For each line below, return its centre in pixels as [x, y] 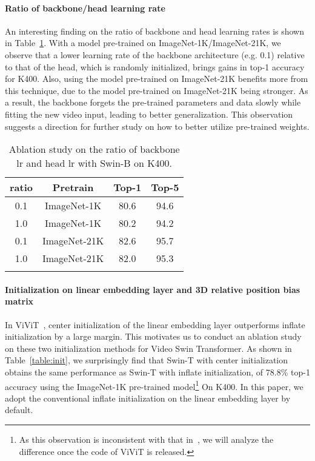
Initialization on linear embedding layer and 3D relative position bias [153, 289]
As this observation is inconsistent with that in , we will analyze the [146, 439]
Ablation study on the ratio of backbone [94, 149]
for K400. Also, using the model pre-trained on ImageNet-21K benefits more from [157, 79]
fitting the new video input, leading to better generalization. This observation [149, 114]
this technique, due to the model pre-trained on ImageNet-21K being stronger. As [157, 90]
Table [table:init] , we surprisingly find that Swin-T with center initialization [147, 360]
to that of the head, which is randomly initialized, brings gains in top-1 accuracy [155, 66]
